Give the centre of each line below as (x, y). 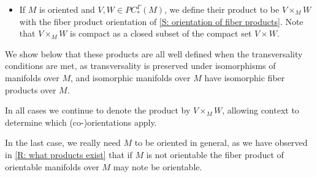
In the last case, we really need (63, 143)
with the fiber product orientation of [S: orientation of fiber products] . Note (161, 21)
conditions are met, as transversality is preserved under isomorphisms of (140, 66)
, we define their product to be (222, 9)
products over (31, 89)
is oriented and (67, 9)
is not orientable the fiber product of (215, 154)
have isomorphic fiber (245, 77)
